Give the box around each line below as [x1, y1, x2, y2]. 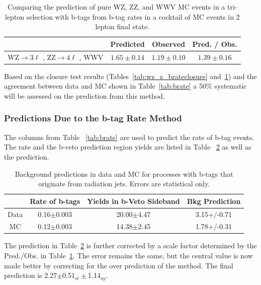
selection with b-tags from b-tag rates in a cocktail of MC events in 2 [26, 11, 240, 22]
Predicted [110, 38, 145, 49]
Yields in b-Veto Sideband [87, 195, 180, 206]
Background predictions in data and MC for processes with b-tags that [15, 168, 233, 179]
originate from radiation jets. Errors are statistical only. [38, 178, 210, 189]
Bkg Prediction [187, 195, 241, 206]
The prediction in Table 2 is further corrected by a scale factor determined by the [4, 240, 257, 251]
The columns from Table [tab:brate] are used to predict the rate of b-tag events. [4, 131, 254, 142]
